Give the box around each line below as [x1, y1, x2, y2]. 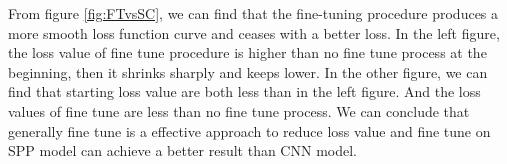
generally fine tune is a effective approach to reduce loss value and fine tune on [8, 120, 491, 141]
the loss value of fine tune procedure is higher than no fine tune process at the [8, 42, 487, 63]
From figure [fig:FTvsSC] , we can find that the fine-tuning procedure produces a [8, 3, 499, 23]
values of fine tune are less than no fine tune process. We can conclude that [8, 100, 470, 121]
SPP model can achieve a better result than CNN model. [8, 140, 357, 161]
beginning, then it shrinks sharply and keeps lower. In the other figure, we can [8, 61, 488, 82]
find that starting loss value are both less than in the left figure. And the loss [8, 81, 481, 102]
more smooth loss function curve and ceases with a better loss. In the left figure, [8, 22, 500, 43]
